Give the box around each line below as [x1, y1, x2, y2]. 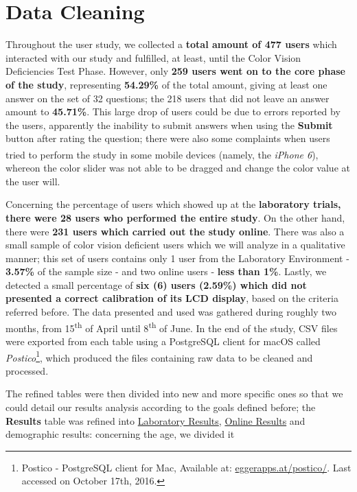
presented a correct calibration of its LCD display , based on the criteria [5, 291, 338, 305]
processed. [5, 363, 49, 377]
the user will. [5, 174, 60, 188]
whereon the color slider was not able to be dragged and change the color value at [5, 161, 350, 175]
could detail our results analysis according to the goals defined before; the [5, 399, 316, 414]
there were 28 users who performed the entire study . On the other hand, [5, 210, 345, 224]
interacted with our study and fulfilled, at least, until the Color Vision [5, 50, 301, 65]
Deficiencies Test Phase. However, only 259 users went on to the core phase [5, 64, 345, 78]
